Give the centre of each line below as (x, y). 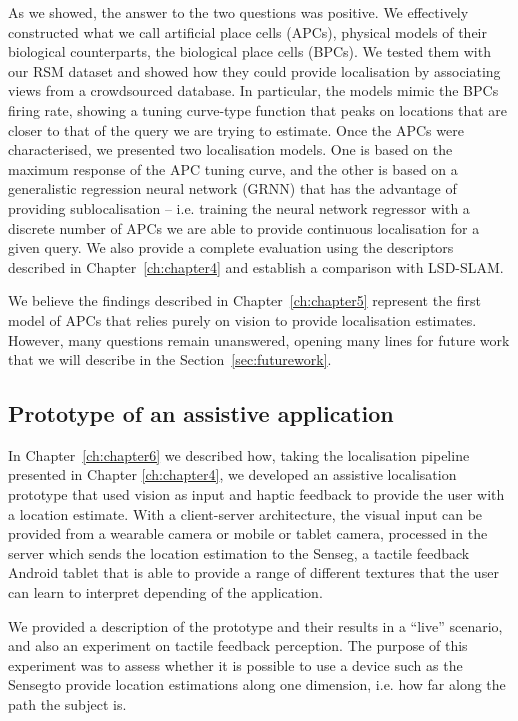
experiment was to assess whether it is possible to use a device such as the (235, 664)
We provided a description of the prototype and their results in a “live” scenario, (255, 625)
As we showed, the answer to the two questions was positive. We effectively (238, 12)
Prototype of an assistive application (201, 413)
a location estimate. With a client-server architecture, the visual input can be (245, 513)
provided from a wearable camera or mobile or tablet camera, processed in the (248, 533)
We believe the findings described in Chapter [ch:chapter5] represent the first (245, 300)
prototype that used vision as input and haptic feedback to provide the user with (256, 494)
